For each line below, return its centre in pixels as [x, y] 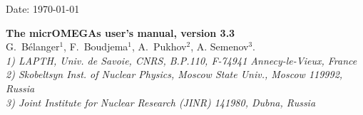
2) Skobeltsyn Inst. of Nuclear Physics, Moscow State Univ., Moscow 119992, [174, 74]
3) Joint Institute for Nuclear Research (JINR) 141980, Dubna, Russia [161, 102]
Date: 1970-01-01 [43, 9]
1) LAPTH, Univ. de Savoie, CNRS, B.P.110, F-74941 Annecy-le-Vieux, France [181, 60]
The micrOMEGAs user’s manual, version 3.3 [121, 32]
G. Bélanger [33, 46]
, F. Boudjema [96, 46]
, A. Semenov [220, 46]
